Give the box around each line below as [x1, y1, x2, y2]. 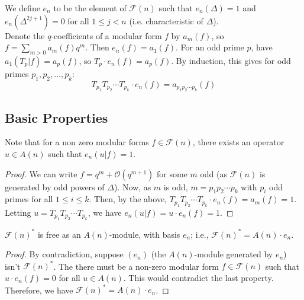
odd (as [200, 167, 228, 180]
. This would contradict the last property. [123, 271, 274, 283]
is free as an [37, 228, 81, 240]
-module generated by [194, 248, 273, 260]
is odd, [163, 180, 188, 193]
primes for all [5, 193, 53, 205]
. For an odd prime [175, 41, 244, 53]
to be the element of [53, 2, 127, 14]
